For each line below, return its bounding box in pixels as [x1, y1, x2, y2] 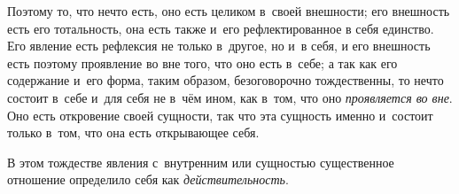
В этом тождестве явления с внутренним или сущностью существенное [7, 152, 394, 171]
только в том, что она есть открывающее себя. [7, 123, 260, 142]
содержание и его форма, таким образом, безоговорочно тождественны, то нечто [7, 71, 444, 89]
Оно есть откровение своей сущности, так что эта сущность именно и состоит [7, 105, 433, 124]
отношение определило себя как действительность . [7, 170, 289, 189]
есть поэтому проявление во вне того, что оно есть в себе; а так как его [7, 53, 398, 72]
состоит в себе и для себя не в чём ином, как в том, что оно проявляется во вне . [7, 88, 453, 106]
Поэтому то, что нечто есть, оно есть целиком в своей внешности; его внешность [7, 2, 450, 19]
